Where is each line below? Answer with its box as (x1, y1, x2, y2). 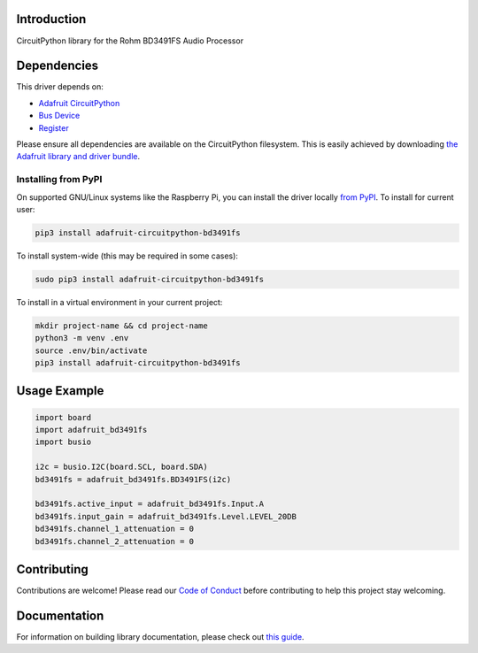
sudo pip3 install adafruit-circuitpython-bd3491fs (35, 274, 265, 284)
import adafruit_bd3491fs (35, 425, 148, 434)
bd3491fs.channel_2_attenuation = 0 (35, 536, 195, 546)
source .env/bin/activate (35, 345, 148, 356)
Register (38, 122, 70, 133)
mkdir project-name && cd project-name (35, 320, 208, 331)
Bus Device (38, 111, 81, 121)
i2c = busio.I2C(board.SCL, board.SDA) (35, 462, 208, 472)
